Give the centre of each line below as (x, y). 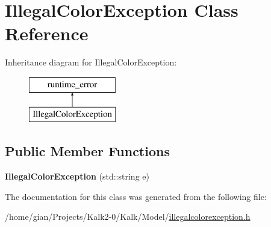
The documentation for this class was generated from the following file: (136, 196)
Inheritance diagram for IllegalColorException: (91, 62)
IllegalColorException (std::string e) (77, 176)
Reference (47, 33)
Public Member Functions (87, 151)
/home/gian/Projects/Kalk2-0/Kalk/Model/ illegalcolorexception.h (128, 216)
